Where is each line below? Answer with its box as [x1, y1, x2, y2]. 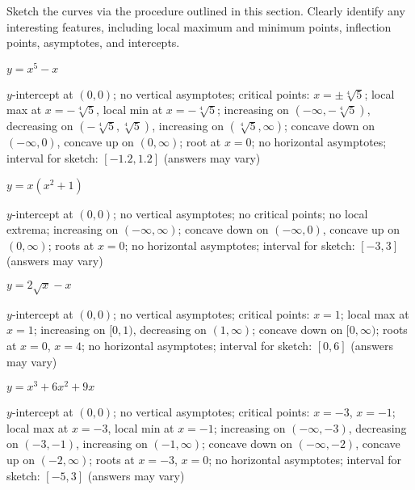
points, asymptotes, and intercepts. [6, 34, 180, 51]
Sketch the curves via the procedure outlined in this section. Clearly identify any [6, 2, 405, 19]
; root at [179, 133, 221, 150]
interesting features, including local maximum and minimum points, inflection [6, 18, 392, 35]
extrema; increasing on [6, 221, 119, 238]
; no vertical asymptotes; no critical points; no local [113, 205, 368, 222]
